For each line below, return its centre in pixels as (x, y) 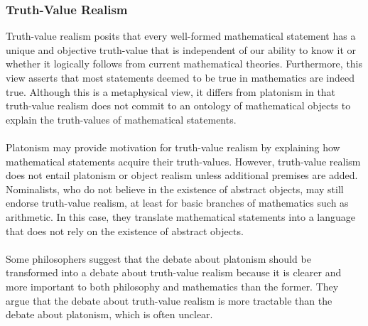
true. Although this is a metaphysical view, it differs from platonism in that (171, 91)
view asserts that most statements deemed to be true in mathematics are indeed (180, 77)
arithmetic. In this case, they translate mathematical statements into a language (180, 216)
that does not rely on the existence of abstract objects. (125, 230)
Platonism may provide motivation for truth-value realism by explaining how (173, 147)
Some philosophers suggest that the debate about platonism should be (158, 258)
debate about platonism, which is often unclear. (109, 314)
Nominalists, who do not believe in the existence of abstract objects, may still (175, 189)
